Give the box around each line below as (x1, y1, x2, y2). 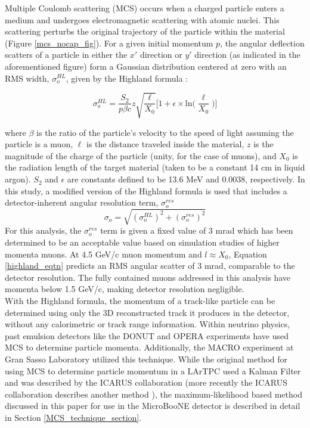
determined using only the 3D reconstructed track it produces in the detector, (5, 306, 290, 318)
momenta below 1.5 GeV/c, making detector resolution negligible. (5, 283, 244, 295)
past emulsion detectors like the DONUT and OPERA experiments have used (5, 329, 289, 342)
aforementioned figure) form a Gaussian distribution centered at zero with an (5, 60, 287, 72)
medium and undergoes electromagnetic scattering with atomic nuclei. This (5, 13, 280, 26)
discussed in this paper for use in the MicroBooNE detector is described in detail (5, 399, 300, 412)
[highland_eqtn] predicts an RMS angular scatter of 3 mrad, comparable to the (5, 259, 295, 272)
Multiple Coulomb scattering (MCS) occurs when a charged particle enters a (5, 2, 284, 14)
